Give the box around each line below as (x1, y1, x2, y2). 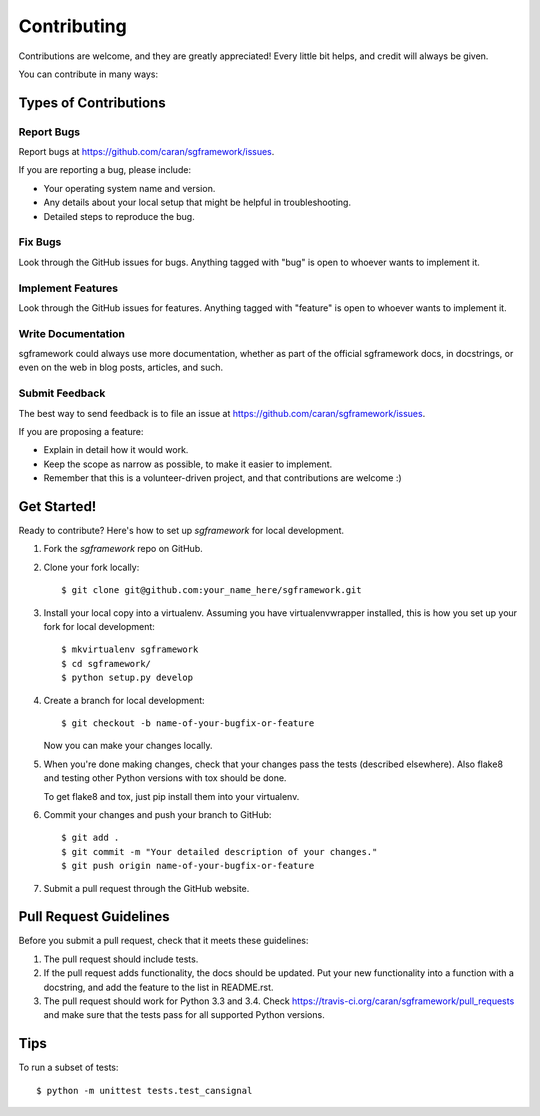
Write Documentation (18, 326, 125, 340)
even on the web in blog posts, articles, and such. (18, 361, 224, 374)
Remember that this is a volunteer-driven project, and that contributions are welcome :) (43, 472, 402, 484)
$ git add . (61, 832, 120, 844)
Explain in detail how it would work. (43, 444, 189, 456)
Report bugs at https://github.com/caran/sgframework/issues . (18, 146, 275, 158)
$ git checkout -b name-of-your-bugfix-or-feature (61, 717, 315, 729)
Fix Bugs (18, 235, 62, 249)
